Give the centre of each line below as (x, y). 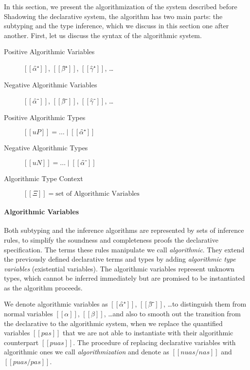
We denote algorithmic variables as (56, 304)
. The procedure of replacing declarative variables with (154, 342)
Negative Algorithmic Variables (51, 84)
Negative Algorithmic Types (46, 148)
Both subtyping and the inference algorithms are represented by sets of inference (124, 230)
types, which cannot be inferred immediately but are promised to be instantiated (125, 278)
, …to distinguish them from (205, 304)
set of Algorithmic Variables (98, 194)
